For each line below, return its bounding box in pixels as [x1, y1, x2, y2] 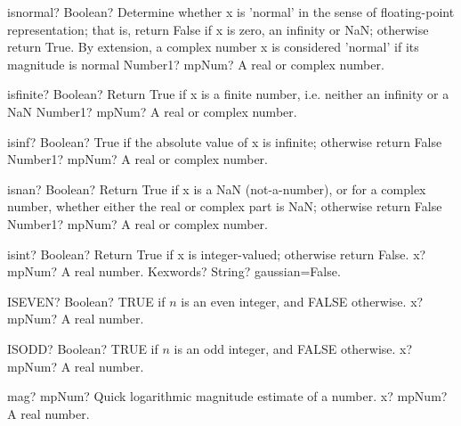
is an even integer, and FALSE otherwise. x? [181, 291, 424, 310]
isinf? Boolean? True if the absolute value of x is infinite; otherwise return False [7, 132, 442, 151]
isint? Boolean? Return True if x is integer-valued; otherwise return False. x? [7, 244, 426, 263]
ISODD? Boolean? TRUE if [7, 339, 158, 357]
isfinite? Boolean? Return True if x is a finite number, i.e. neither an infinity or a [7, 85, 449, 103]
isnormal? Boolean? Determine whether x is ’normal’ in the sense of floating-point [7, 3, 455, 20]
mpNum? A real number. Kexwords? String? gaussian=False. [7, 262, 341, 281]
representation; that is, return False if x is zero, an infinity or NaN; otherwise [7, 20, 429, 38]
